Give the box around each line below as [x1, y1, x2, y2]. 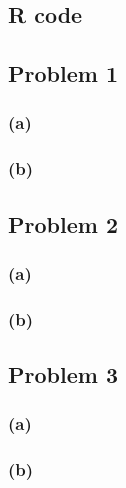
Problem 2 [8, 208, 118, 239]
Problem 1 [8, 58, 118, 89]
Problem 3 [8, 359, 118, 390]
